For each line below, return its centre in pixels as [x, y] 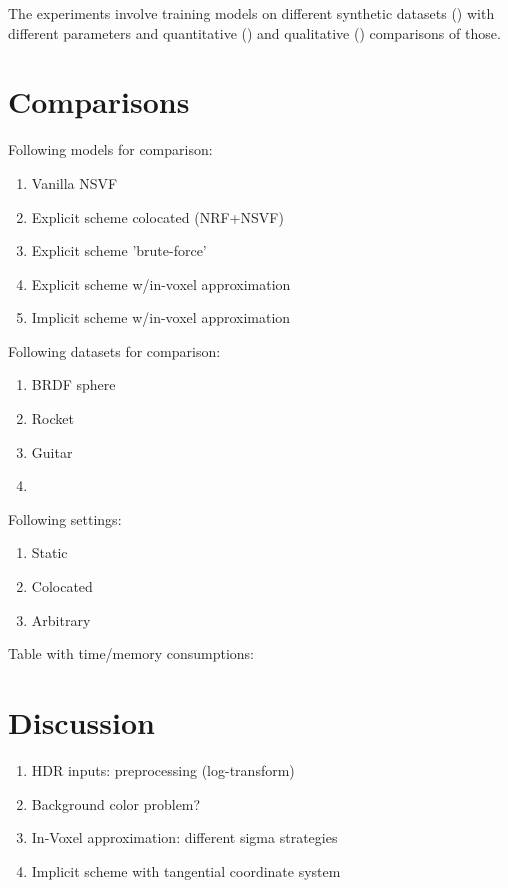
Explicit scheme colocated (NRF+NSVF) [157, 216]
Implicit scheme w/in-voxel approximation [161, 317]
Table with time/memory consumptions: [131, 653]
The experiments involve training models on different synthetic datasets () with [251, 13]
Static [49, 552]
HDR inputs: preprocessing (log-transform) [163, 769]
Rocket [52, 418]
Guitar [52, 451]
